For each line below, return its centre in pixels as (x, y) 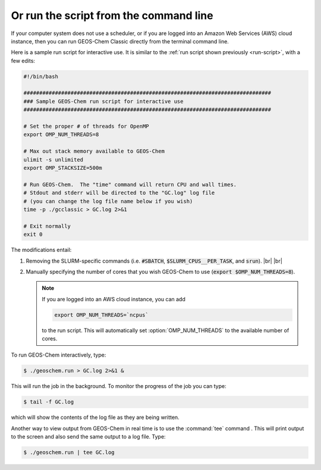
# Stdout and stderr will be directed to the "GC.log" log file (119, 193)
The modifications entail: (41, 250)
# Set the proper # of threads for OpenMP (86, 127)
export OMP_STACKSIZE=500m (63, 168)
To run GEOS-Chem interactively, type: (59, 355)
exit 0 (33, 234)
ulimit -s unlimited (53, 160)
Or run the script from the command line (112, 15)
